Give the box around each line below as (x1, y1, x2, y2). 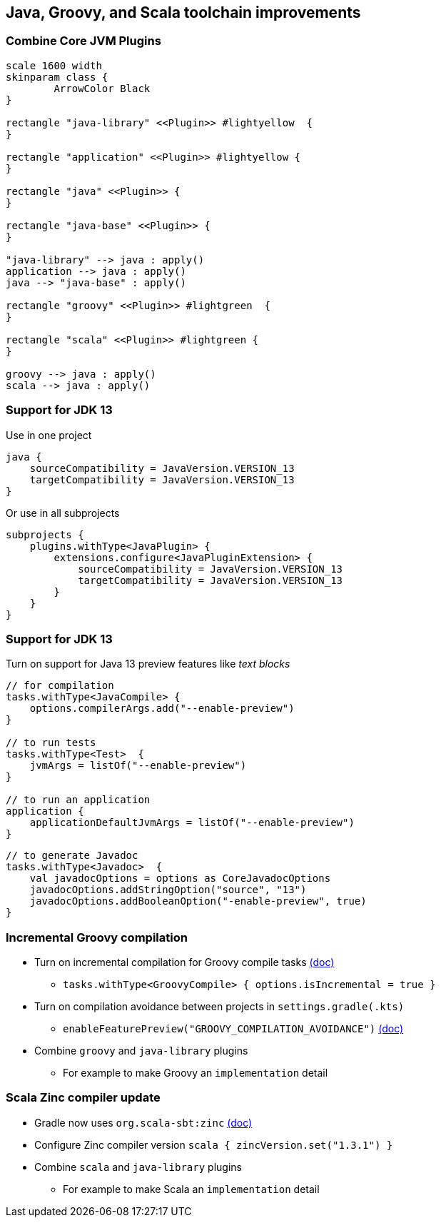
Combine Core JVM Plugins (6, 34, 161, 49)
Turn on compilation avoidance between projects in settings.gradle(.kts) (34, 1000, 405, 1013)
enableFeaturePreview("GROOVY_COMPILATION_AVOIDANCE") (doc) (63, 1022, 404, 1035)
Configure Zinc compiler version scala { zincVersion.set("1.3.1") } (34, 1138, 393, 1151)
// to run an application (6, 794, 151, 806)
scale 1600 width (6, 59, 102, 71)
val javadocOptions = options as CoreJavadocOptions (29, 872, 331, 885)
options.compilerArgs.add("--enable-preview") (29, 703, 295, 715)
